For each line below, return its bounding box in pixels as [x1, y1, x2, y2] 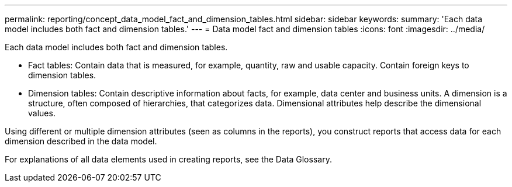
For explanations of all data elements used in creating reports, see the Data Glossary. [5, 154, 332, 164]
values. [28, 108, 56, 118]
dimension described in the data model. [5, 136, 157, 146]
